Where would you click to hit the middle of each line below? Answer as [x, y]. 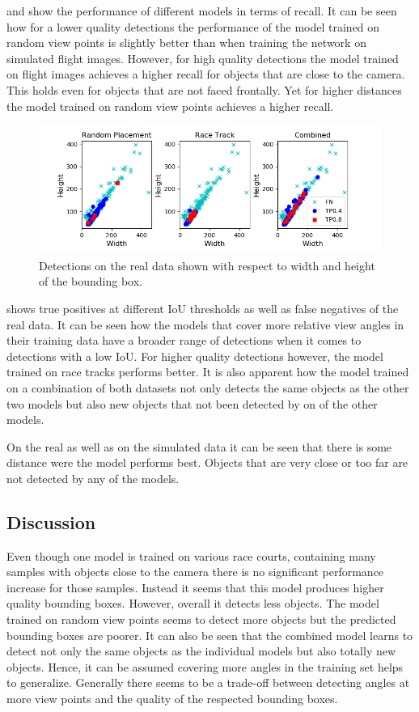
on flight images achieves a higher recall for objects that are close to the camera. [206, 74]
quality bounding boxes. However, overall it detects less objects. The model [193, 603]
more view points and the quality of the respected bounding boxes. [172, 699]
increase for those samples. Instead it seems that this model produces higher [195, 587]
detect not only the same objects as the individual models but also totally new [201, 651]
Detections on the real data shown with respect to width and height [207, 265]
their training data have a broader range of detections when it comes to [184, 340]
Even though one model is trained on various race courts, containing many [191, 555]
